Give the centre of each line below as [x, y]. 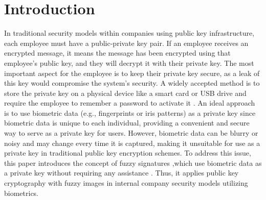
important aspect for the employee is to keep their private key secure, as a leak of [132, 73]
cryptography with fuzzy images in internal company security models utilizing [126, 183]
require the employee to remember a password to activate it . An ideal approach [130, 103]
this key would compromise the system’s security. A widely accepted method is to [132, 83]
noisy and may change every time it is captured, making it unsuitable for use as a [132, 143]
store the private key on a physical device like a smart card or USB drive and [125, 93]
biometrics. [21, 193]
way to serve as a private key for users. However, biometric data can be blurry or [131, 133]
